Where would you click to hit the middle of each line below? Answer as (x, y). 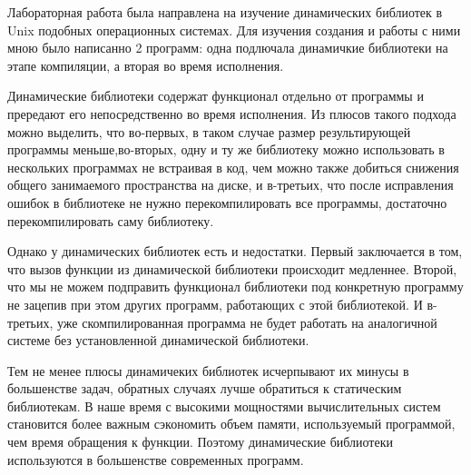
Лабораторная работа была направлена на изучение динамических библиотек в (225, 12)
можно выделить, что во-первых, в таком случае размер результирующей (209, 131)
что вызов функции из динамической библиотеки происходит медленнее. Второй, (232, 268)
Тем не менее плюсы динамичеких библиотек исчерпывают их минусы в (208, 370)
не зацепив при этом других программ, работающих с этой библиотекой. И (215, 304)
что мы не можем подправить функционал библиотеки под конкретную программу (235, 287)
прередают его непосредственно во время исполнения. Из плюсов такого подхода (232, 113)
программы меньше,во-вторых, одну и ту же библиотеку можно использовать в (226, 149)
